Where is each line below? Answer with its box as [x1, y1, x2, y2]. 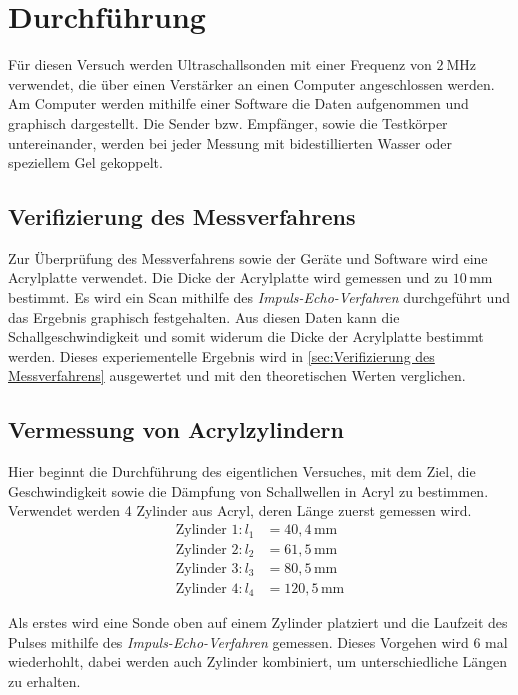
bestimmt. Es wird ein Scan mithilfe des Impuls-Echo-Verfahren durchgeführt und [8, 287, 510, 308]
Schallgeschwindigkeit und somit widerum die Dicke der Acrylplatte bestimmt [8, 326, 484, 347]
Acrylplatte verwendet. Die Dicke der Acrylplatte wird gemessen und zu [8, 267, 449, 288]
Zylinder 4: [175, 581, 243, 596]
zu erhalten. [8, 670, 81, 691]
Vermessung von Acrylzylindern [8, 414, 344, 445]
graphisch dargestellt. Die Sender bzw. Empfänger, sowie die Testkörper [8, 112, 448, 133]
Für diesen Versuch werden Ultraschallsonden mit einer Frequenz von [8, 54, 432, 75]
